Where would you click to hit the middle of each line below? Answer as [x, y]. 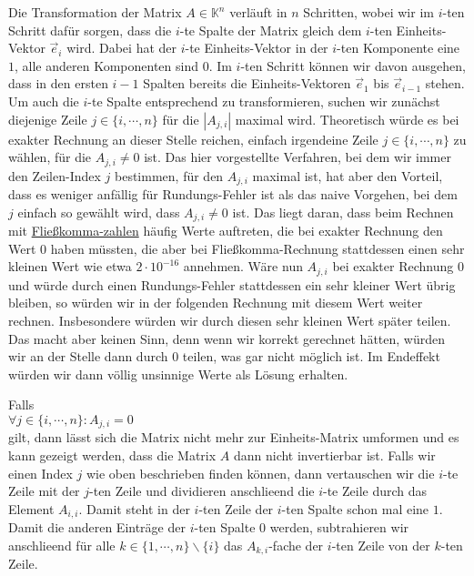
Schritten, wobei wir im [368, 12]
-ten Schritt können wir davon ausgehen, [353, 65]
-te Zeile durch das [375, 491]
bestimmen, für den [169, 175]
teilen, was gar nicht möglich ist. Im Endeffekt [311, 356]
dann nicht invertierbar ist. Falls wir [334, 455]
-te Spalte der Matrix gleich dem [271, 30]
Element [31, 508]
